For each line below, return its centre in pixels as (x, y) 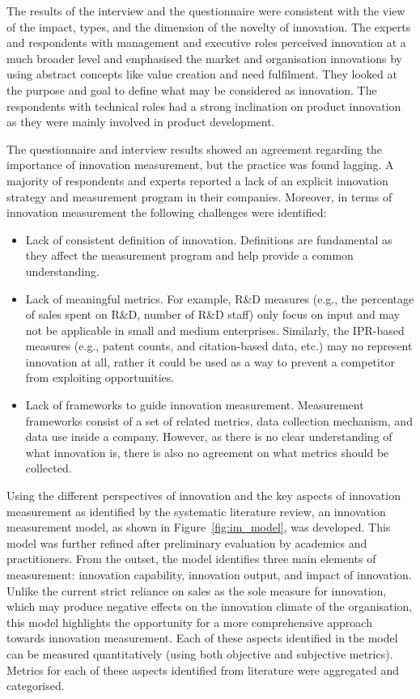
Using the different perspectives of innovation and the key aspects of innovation (204, 496)
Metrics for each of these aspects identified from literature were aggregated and (203, 669)
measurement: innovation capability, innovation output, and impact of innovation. (209, 574)
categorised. (36, 686)
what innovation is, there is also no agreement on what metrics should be (207, 452)
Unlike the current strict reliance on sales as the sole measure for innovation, (197, 590)
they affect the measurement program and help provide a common (189, 255)
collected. (49, 468)
